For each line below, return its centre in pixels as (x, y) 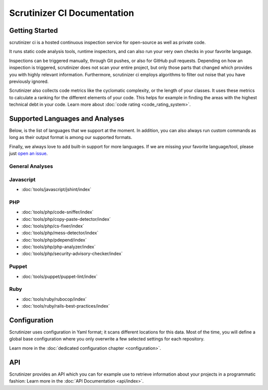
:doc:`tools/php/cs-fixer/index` (53, 226)
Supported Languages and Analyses (67, 119)
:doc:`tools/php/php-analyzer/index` (59, 247)
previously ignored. (29, 81)
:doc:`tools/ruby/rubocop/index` (54, 299)
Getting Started (33, 31)
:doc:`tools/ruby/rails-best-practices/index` (66, 306)
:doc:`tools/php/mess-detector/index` (60, 233)
